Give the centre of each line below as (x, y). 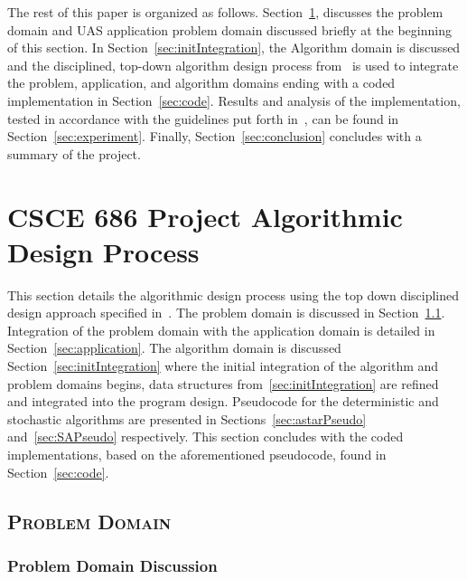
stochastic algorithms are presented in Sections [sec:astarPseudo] (187, 418)
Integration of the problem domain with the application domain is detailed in (221, 330)
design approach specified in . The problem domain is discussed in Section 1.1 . (226, 313)
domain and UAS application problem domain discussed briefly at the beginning (229, 29)
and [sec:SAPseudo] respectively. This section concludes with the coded (205, 437)
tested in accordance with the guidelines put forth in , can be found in (203, 118)
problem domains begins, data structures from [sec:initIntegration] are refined (223, 383)
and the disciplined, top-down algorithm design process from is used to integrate (233, 65)
